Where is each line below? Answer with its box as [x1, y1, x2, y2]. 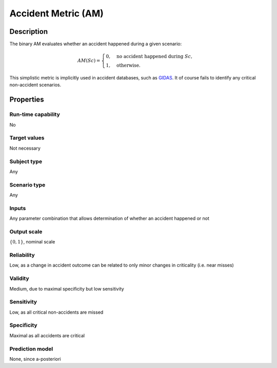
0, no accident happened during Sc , [106, 54, 192, 59]
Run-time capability [9, 111, 60, 118]
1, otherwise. [106, 63, 141, 69]
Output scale [9, 228, 43, 235]
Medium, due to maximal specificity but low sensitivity [9, 285, 124, 292]
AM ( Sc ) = [77, 58, 101, 64]
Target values [9, 134, 45, 141]
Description [9, 27, 48, 36]
